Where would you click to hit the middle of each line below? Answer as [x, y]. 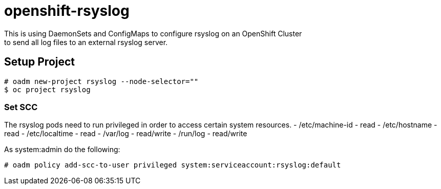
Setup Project [40, 62]
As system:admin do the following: [62, 150]
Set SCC [21, 107]
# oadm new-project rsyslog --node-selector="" [101, 81]
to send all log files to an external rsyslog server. [86, 42]
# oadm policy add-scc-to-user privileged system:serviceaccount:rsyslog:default [173, 165]
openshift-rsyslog [67, 11]
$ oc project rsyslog [47, 89]
